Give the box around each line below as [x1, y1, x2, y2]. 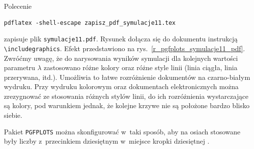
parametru [4, 62, 35, 73]
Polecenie [4, 1, 32, 11]
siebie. [4, 110, 23, 120]
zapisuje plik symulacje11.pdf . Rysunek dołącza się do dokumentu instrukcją [4, 34, 238, 44]
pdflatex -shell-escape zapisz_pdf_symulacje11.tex [4, 19, 176, 26]
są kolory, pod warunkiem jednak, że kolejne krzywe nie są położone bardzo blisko [4, 100, 250, 111]
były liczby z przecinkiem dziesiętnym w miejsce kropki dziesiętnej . [4, 136, 209, 146]
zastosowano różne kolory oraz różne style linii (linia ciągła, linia [44, 62, 237, 73]
